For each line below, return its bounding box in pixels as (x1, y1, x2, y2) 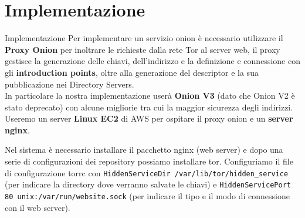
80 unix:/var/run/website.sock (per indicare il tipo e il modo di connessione (5, 189, 290, 202)
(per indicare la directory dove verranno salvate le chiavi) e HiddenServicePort (5, 178, 291, 190)
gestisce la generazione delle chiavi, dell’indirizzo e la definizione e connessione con (5, 55, 300, 67)
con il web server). (5, 201, 70, 213)
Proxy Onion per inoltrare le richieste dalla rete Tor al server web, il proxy (5, 43, 280, 55)
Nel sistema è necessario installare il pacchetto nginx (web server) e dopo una (5, 143, 283, 156)
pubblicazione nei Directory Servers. (5, 78, 134, 90)
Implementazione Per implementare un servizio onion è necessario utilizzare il (5, 32, 283, 44)
